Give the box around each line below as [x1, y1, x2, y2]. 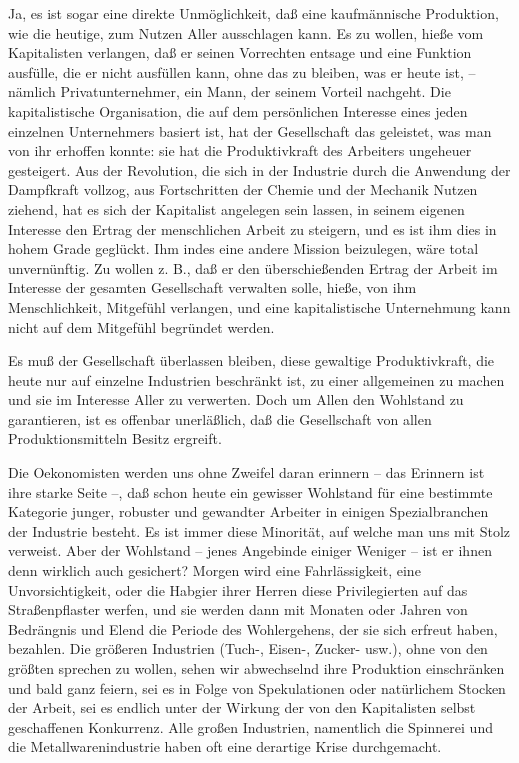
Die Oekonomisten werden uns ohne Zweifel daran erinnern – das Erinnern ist [8, 462, 485, 483]
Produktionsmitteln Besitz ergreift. [8, 428, 222, 449]
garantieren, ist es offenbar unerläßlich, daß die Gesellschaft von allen [8, 408, 432, 429]
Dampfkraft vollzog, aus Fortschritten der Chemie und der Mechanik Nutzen [8, 179, 478, 200]
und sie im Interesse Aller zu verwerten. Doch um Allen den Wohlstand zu [8, 389, 464, 410]
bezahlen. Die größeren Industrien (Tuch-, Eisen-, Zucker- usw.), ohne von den [8, 638, 488, 659]
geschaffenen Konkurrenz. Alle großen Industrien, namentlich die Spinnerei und [8, 716, 493, 737]
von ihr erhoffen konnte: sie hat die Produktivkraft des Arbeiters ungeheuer [8, 140, 472, 161]
